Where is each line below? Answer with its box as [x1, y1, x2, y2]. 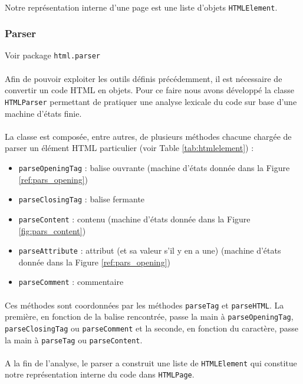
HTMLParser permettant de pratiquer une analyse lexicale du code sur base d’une [5, 95, 297, 107]
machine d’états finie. [5, 107, 82, 119]
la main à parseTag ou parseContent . [5, 333, 143, 346]
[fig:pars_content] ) [18, 224, 86, 237]
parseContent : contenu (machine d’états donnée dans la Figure [18, 212, 251, 225]
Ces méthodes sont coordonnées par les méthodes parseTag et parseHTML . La [5, 298, 284, 311]
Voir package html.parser [5, 49, 101, 61]
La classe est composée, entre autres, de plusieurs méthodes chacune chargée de [5, 130, 292, 142]
